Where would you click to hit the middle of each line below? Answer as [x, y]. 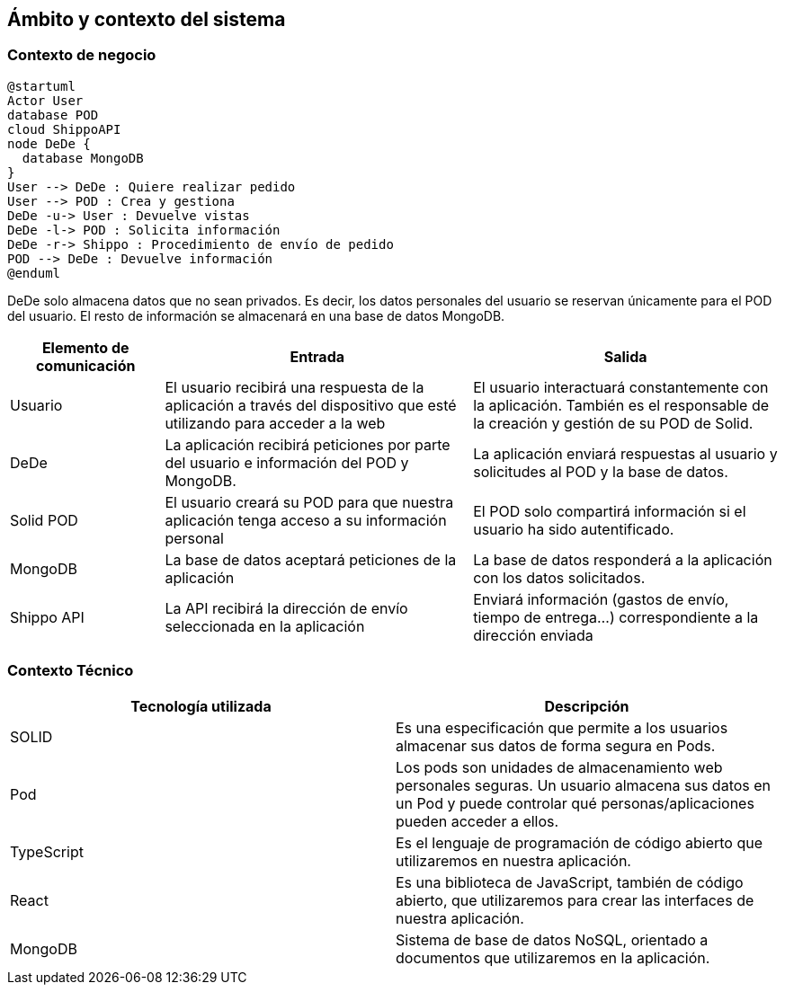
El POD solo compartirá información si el [610, 511]
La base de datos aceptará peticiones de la [311, 559]
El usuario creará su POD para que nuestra [309, 502]
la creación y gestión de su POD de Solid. [613, 423]
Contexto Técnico [71, 671]
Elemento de [85, 347]
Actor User [45, 100]
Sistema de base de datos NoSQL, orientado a [552, 939]
